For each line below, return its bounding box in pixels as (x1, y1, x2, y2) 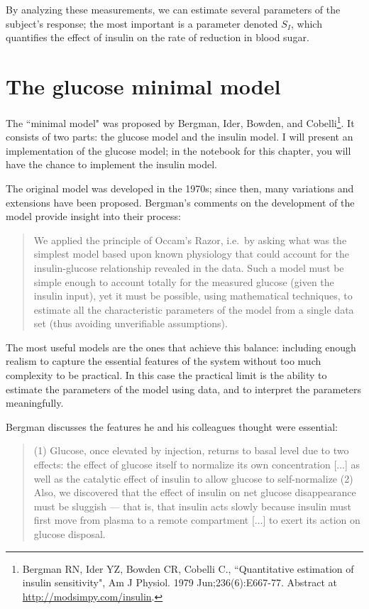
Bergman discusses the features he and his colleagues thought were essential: (6, 419, 338, 434)
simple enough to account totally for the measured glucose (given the (33, 274, 334, 289)
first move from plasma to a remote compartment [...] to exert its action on (33, 512, 360, 527)
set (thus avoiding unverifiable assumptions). (33, 316, 228, 331)
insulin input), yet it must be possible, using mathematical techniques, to (33, 288, 353, 303)
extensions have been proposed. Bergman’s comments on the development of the (6, 194, 355, 209)
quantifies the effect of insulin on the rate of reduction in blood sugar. (6, 30, 309, 45)
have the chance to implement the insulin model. (6, 157, 217, 172)
